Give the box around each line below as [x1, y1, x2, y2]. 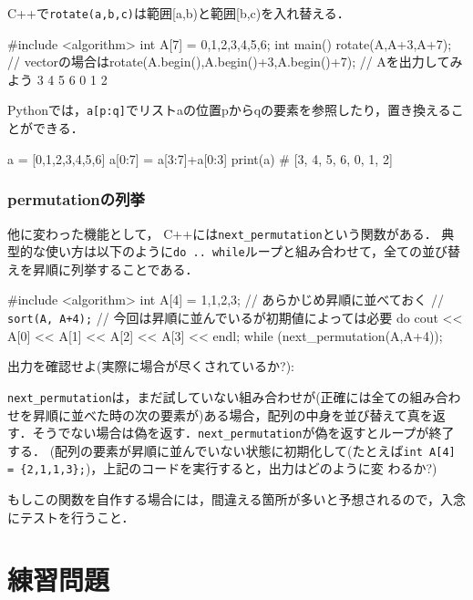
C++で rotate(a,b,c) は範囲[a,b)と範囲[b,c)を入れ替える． [7, 4, 350, 22]
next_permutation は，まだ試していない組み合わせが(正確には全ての [7, 387, 410, 406]
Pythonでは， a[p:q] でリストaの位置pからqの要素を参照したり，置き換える [7, 100, 451, 119]
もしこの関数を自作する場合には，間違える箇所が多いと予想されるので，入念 [7, 490, 467, 509]
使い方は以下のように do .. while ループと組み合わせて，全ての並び [45, 242, 447, 261]
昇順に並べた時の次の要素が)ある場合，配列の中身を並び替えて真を [32, 405, 433, 424]
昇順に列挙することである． [32, 259, 199, 278]
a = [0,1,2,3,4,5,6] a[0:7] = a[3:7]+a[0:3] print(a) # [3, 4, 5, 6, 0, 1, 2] [7, 149, 393, 168]
